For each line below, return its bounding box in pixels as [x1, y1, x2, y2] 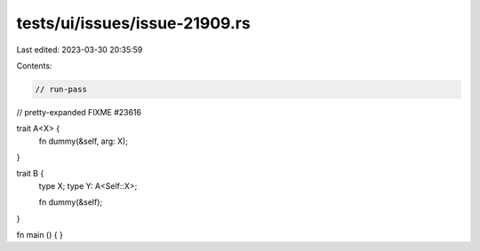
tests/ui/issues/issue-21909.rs [16, 13, 251, 33]
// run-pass [35, 84, 88, 94]
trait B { [16, 169, 44, 179]
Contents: [16, 60, 52, 71]
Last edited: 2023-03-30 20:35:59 [16, 44, 143, 55]
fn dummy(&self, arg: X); [38, 136, 129, 146]
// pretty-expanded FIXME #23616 [16, 106, 142, 117]
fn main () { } [16, 230, 64, 240]
